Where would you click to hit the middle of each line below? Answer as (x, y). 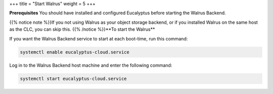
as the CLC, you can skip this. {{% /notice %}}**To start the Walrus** (82, 29)
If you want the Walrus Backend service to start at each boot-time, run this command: (99, 38)
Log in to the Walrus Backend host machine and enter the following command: (91, 65)
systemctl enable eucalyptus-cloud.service (75, 52)
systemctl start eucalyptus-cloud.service (73, 79)
